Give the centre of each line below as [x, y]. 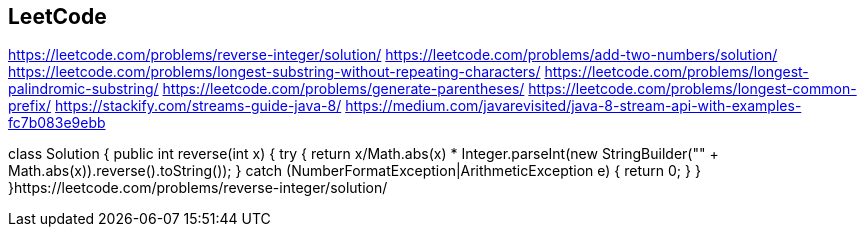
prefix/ [30, 106]
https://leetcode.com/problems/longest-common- [692, 89]
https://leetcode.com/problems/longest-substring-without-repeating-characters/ [274, 72]
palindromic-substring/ [83, 89]
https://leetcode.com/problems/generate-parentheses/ [343, 89]
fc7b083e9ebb [57, 123]
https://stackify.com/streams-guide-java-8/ [198, 106]
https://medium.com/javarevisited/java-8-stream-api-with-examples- [573, 106]
